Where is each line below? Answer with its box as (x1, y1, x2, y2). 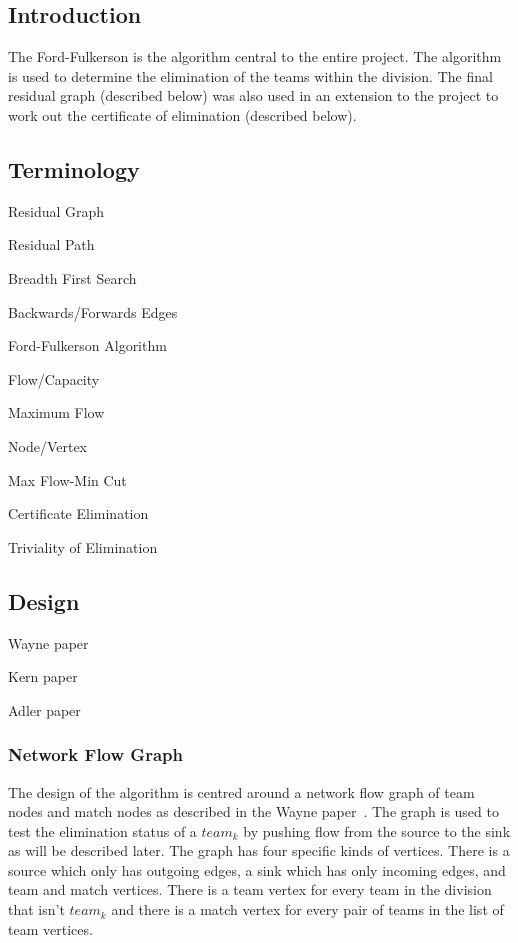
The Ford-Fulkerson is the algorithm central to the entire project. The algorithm (8, 46, 502, 67)
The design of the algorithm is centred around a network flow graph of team (8, 781, 475, 802)
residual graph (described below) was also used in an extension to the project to (8, 85, 499, 106)
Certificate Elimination (8, 503, 149, 524)
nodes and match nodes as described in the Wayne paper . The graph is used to (8, 801, 499, 822)
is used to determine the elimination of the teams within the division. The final (8, 65, 493, 86)
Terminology (8, 153, 140, 184)
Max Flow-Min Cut (8, 469, 127, 490)
